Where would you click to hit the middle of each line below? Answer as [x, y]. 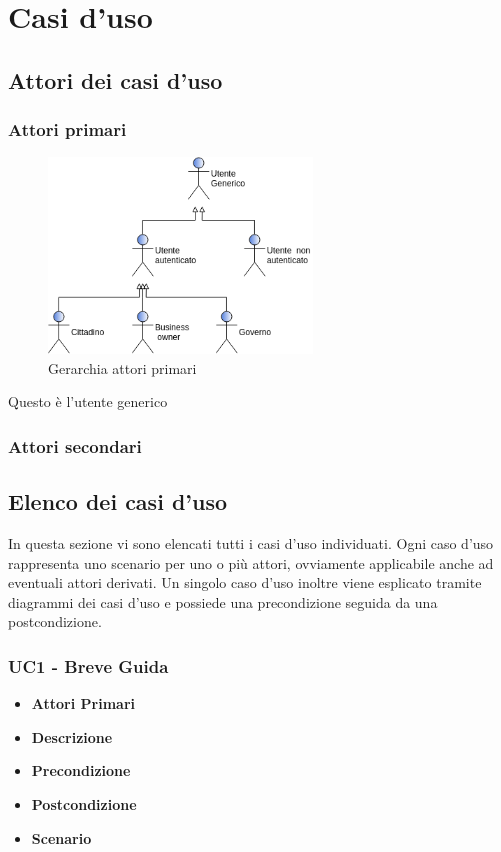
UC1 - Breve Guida [88, 665]
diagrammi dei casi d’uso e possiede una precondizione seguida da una [223, 601]
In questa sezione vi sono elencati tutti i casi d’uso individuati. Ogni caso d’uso [251, 543]
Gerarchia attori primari [122, 367]
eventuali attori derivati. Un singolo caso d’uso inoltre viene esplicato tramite [245, 582]
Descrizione [72, 736]
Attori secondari [75, 445]
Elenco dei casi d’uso [118, 501]
